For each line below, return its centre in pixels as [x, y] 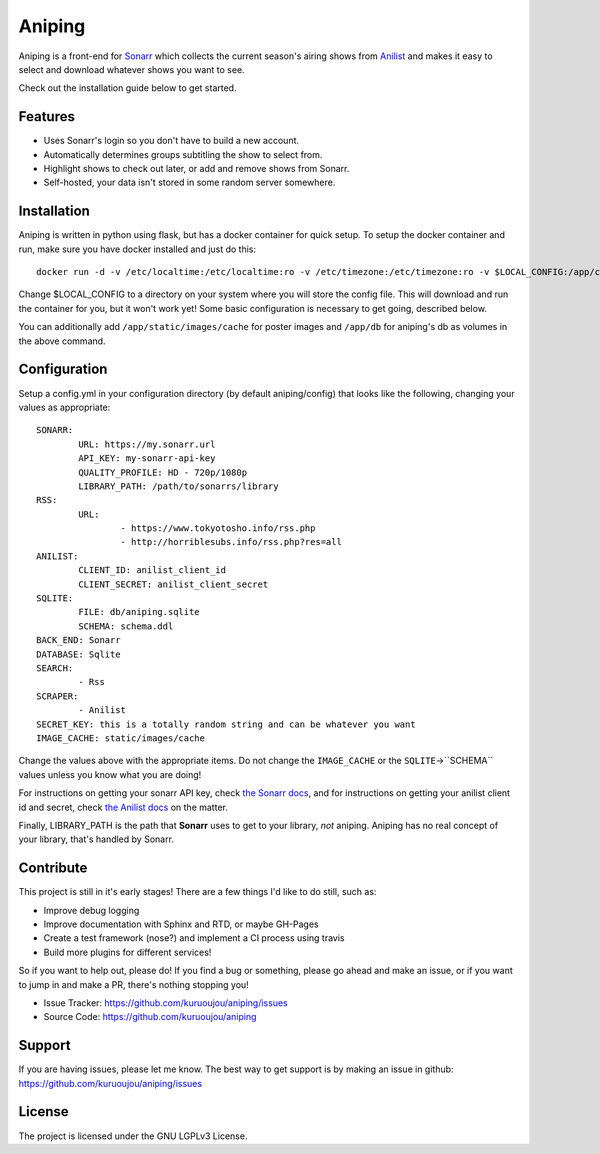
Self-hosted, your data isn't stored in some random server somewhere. [189, 182]
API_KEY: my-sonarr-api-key [147, 458]
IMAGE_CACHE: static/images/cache [120, 738]
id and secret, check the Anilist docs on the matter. [123, 807]
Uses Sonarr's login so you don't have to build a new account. [171, 141]
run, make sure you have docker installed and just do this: [137, 249]
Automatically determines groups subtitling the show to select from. [183, 154]
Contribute [53, 868]
